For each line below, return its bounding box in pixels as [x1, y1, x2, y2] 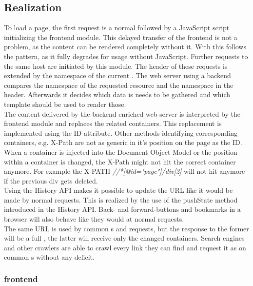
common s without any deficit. [4, 252, 95, 262]
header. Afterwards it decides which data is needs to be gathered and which [4, 89, 231, 100]
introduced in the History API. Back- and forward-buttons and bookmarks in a [4, 204, 241, 214]
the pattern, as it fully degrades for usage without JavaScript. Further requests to [4, 51, 248, 61]
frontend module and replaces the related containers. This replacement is [4, 118, 222, 128]
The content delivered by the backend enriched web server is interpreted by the [4, 108, 240, 119]
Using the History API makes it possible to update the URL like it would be [4, 185, 233, 195]
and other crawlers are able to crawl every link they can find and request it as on [4, 242, 246, 252]
